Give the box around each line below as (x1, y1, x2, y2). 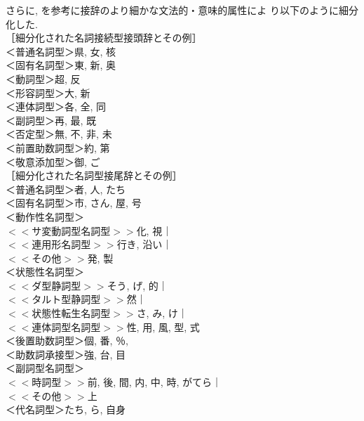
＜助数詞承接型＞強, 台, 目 (6, 346, 126, 361)
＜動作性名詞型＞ (6, 209, 84, 224)
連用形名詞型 (32, 237, 91, 252)
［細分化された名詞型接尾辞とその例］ (6, 168, 182, 183)
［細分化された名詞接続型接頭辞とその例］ (6, 30, 202, 45)
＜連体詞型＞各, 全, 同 (6, 99, 107, 114)
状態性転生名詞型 (32, 306, 111, 320)
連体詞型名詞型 (32, 319, 101, 334)
